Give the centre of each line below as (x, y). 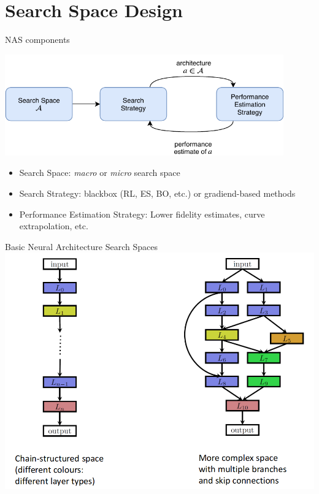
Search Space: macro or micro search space (100, 173)
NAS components (37, 40)
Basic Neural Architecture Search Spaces (81, 246)
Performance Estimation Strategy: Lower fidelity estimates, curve (142, 214)
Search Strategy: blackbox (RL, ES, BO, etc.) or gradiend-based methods (157, 193)
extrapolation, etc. (54, 226)
